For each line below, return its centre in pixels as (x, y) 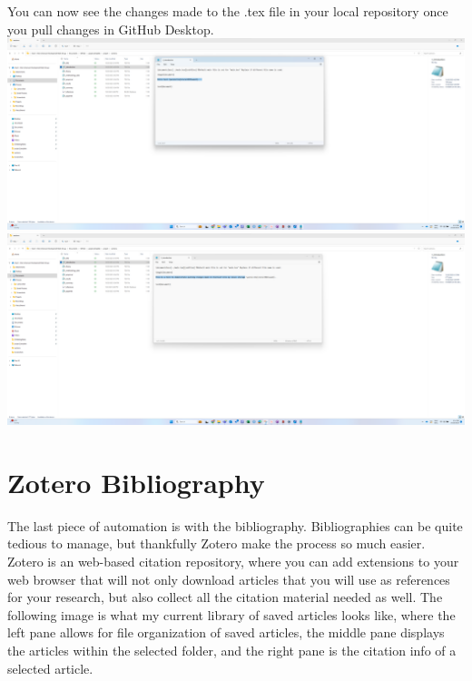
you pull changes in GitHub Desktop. (111, 29)
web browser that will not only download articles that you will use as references (229, 579)
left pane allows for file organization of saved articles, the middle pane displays (226, 632)
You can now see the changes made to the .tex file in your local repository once (228, 11)
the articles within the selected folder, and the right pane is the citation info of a (232, 650)
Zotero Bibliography (136, 482)
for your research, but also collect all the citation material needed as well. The (225, 597)
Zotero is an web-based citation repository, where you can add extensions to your (233, 561)
